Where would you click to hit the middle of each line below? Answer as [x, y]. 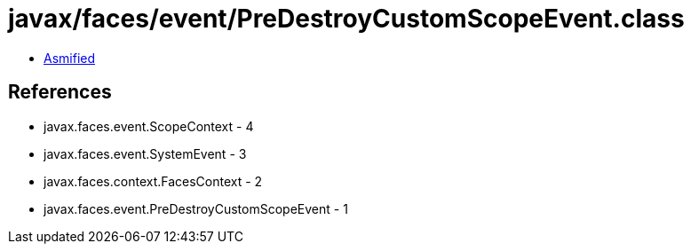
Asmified [70, 58]
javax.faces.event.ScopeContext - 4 [149, 126]
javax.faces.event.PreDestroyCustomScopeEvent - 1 [196, 208]
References [60, 92]
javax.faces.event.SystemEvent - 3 [145, 153]
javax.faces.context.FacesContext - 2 [153, 181]
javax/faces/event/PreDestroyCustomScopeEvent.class [346, 19]
